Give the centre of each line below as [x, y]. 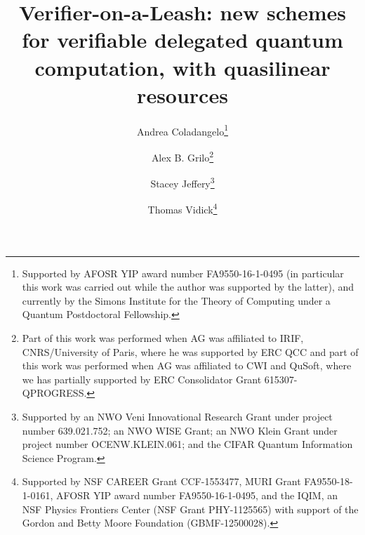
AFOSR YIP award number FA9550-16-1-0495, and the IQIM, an [197, 495]
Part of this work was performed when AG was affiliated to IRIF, [163, 338]
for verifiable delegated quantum [182, 40]
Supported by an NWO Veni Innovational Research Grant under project [177, 417]
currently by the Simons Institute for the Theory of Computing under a [176, 300]
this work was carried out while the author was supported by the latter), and [188, 287]
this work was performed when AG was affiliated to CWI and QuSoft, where [187, 365]
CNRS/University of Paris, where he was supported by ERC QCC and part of [190, 351]
